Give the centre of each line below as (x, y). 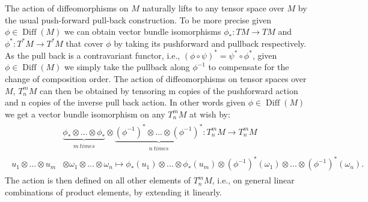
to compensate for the (249, 67)
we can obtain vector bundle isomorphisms (143, 31)
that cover (84, 43)
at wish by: (210, 114)
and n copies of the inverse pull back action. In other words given (125, 102)
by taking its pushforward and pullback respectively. (210, 43)
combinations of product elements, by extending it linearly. (113, 192)
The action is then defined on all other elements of (98, 180)
